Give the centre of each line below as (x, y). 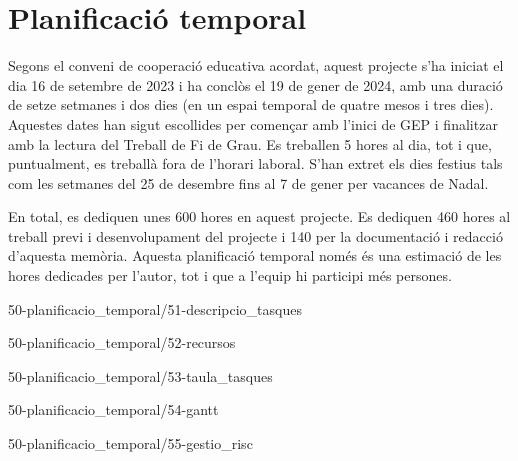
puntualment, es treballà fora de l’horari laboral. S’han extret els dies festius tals (255, 163)
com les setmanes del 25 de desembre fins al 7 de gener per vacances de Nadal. (248, 182)
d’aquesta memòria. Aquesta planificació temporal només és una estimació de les (255, 255)
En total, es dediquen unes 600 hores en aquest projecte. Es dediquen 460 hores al (259, 216)
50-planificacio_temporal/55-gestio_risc (130, 443)
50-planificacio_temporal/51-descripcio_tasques (155, 308)
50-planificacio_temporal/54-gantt (113, 409)
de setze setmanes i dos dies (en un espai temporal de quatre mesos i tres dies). (251, 104)
